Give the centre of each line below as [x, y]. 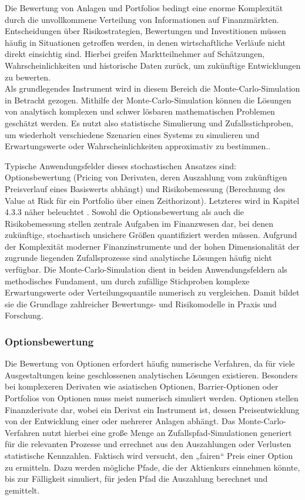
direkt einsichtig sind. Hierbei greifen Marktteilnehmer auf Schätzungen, [135, 54]
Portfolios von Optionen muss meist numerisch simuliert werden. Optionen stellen [152, 398]
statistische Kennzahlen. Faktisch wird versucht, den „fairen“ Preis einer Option [149, 455]
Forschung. [24, 315]
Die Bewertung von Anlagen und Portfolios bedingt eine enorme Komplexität [144, 8]
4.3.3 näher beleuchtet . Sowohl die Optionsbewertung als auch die [125, 212]
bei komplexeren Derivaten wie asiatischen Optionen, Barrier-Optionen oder [142, 386]
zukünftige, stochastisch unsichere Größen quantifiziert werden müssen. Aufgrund [151, 235]
